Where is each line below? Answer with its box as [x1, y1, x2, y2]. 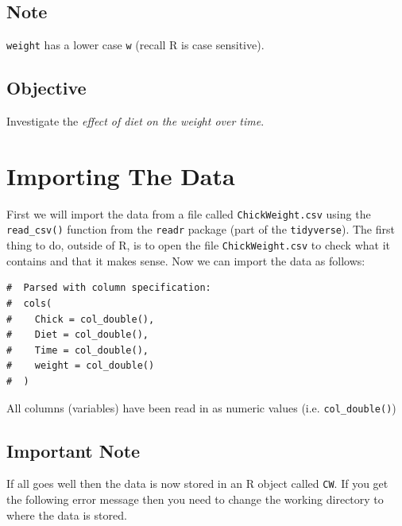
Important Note [6, 438, 141, 462]
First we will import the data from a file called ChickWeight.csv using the [6, 205, 371, 222]
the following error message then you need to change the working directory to [6, 491, 384, 508]
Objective [6, 75, 87, 100]
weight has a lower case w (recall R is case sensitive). [6, 37, 265, 53]
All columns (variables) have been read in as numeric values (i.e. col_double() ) [6, 399, 396, 416]
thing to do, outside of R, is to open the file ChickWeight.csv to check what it [6, 237, 390, 253]
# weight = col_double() [6, 360, 155, 372]
